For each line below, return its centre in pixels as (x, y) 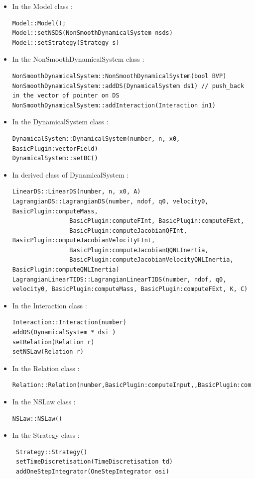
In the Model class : (42, 6)
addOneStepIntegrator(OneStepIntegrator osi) (92, 471)
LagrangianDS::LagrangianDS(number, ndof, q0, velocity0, (110, 201)
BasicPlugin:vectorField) (55, 148)
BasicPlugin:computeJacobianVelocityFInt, (84, 240)
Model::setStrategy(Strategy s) (66, 43)
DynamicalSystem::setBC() (55, 158)
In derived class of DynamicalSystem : (70, 174)
